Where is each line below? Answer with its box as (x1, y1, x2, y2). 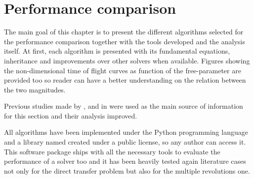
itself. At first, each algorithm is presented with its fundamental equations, (4, 46, 230, 56)
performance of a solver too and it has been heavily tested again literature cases (4, 156, 246, 166)
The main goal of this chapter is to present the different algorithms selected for (4, 27, 244, 37)
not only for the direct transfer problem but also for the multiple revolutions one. (4, 165, 250, 176)
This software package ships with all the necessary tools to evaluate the (4, 146, 220, 156)
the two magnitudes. (4, 84, 66, 94)
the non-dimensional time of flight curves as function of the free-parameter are (4, 65, 241, 75)
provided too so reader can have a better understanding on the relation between (4, 75, 246, 85)
